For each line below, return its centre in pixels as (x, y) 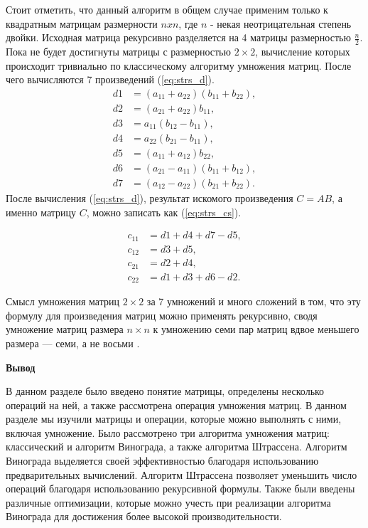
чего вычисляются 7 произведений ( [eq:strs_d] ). (110, 79)
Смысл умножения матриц (63, 301)
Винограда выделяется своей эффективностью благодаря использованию (162, 461)
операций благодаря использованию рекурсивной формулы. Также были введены (180, 489)
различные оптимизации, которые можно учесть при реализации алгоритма (168, 502)
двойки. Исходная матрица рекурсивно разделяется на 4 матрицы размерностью (178, 37)
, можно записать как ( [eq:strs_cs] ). (164, 212)
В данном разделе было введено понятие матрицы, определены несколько (165, 391)
